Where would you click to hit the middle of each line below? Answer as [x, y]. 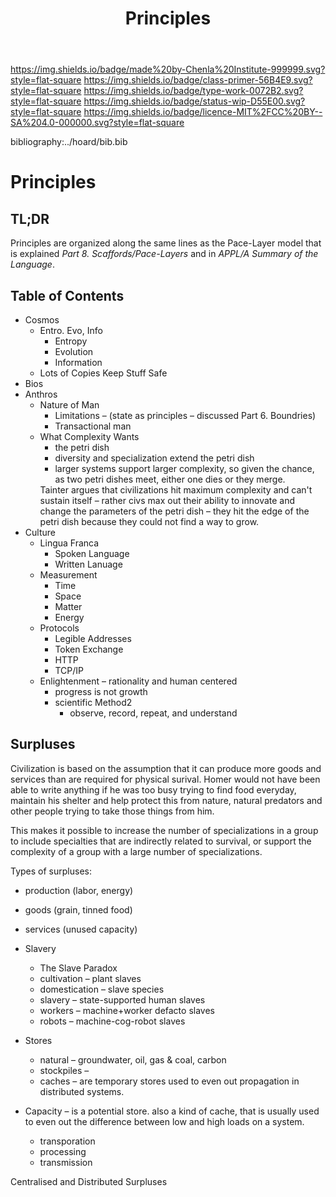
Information [78, 362]
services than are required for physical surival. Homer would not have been [165, 779]
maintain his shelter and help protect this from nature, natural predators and [166, 800]
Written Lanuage [88, 564]
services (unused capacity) [81, 929]
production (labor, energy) [79, 890]
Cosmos [42, 320]
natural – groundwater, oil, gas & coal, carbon [133, 1059]
